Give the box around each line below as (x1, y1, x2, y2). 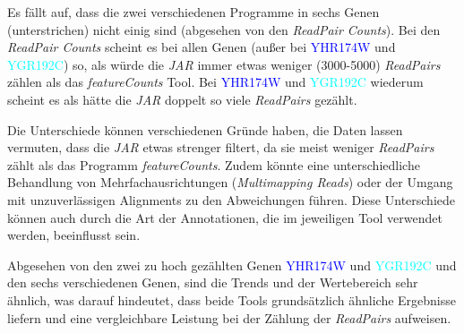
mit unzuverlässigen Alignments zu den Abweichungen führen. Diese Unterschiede (7, 190, 456, 209)
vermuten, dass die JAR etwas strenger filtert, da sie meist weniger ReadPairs (7, 138, 434, 157)
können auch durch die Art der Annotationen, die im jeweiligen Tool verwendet (7, 208, 443, 226)
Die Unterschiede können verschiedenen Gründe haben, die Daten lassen (7, 120, 403, 139)
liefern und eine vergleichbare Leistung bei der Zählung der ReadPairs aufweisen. (7, 308, 451, 327)
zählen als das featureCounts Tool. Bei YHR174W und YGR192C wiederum (7, 73, 424, 91)
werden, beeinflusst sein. (7, 226, 141, 244)
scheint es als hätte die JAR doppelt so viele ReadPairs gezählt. (7, 90, 357, 108)
